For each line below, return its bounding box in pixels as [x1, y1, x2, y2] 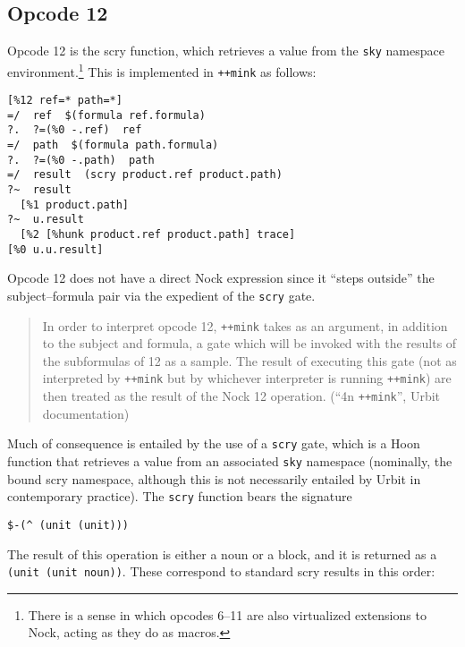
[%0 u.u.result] [7, 243, 104, 256]
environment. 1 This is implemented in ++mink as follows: [7, 59, 317, 81]
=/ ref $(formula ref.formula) [7, 108, 206, 122]
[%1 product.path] [20, 198, 130, 211]
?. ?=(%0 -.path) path [7, 153, 155, 166]
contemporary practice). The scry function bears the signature [7, 487, 352, 506]
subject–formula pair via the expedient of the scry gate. [7, 285, 316, 304]
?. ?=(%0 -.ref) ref [7, 123, 142, 137]
